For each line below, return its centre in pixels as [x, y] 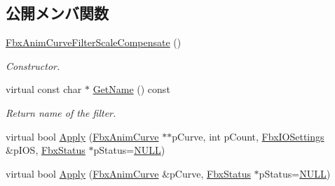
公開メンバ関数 [57, 13]
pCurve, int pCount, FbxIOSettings [248, 136]
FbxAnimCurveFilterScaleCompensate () [94, 42]
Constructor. [33, 65]
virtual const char [44, 89]
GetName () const [131, 89]
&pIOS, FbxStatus [46, 150]
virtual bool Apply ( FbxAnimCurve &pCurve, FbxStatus [128, 173]
